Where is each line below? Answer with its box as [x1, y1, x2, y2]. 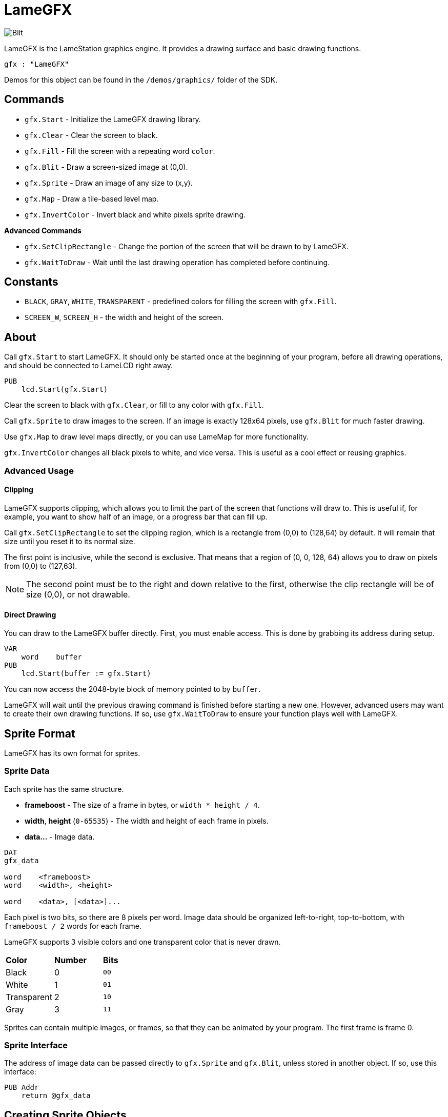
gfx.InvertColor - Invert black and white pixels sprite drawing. [25, 210, 246, 219]
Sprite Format [4, 727, 75, 740]
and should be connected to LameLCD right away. [4, 361, 173, 370]
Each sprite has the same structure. [4, 784, 124, 793]
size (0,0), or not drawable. [26, 589, 130, 600]
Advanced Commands [4, 226, 82, 235]
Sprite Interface [4, 1040, 68, 1051]
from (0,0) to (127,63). [4, 561, 77, 570]
